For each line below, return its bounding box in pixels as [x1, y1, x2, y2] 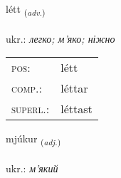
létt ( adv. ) [6, 1, 46, 18]
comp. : [11, 80, 42, 97]
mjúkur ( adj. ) [6, 131, 61, 148]
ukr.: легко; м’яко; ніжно [6, 31, 115, 46]
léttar [60, 80, 88, 97]
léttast [60, 100, 93, 117]
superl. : [11, 100, 50, 117]
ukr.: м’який [6, 161, 58, 176]
